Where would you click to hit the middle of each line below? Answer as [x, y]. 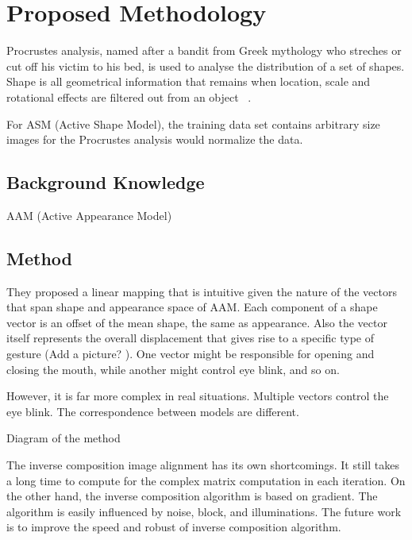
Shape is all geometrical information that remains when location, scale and [189, 81]
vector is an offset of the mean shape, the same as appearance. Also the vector [197, 322]
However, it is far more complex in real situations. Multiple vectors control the [198, 396]
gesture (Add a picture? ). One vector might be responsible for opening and [191, 354]
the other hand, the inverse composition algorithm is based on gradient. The [192, 496]
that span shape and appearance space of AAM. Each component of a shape [192, 307]
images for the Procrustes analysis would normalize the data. [155, 139]
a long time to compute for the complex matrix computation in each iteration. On [206, 480]
